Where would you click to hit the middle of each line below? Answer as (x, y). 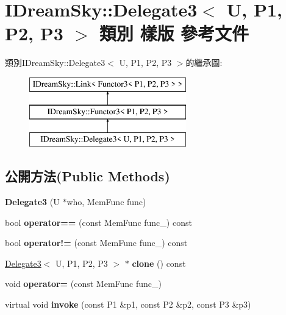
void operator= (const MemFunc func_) (83, 284)
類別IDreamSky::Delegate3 (55, 63)
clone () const (159, 263)
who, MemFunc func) (106, 202)
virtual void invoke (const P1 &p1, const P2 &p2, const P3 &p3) (128, 304)
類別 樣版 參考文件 (174, 33)
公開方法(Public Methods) (88, 176)
